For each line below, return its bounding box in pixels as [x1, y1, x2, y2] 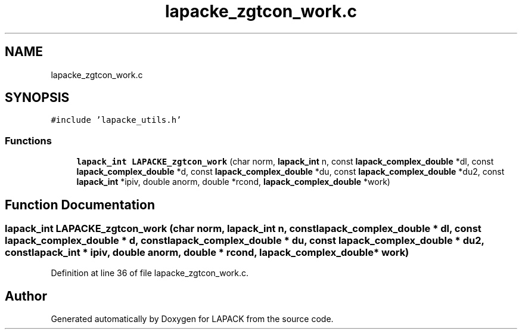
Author [5, 288, 47, 304]
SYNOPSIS [5, 90, 70, 106]
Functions [5, 134, 52, 147]
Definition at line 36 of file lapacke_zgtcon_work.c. [51, 268, 249, 279]
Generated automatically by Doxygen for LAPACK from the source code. [51, 314, 334, 324]
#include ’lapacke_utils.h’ [51, 115, 182, 125]
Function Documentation [5, 197, 155, 212]
